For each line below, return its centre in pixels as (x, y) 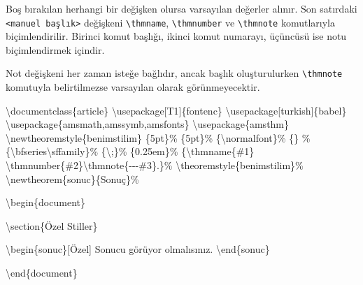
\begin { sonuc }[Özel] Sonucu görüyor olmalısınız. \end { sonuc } (138, 249)
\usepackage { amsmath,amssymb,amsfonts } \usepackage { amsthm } (148, 124)
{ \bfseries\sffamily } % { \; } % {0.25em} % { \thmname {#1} (130, 151)
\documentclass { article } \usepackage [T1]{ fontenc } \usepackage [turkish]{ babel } (176, 110)
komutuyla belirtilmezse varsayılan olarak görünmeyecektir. (133, 87)
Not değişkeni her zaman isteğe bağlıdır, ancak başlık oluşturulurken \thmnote (174, 73)
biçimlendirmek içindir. (55, 49)
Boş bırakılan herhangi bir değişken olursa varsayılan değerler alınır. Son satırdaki (181, 8)
